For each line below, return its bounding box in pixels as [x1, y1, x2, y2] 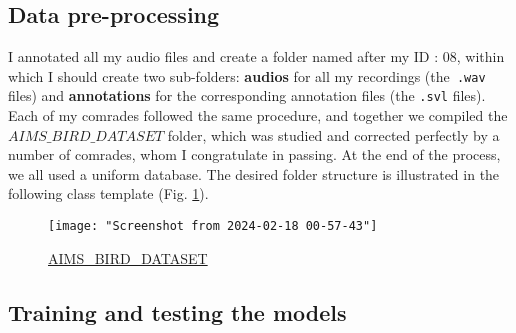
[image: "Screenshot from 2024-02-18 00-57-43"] [48, 219, 378, 234]
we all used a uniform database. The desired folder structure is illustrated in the [8, 163, 500, 184]
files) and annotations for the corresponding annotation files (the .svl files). [8, 85, 486, 106]
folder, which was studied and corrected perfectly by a [167, 124, 500, 145]
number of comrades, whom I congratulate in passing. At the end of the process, [8, 144, 501, 165]
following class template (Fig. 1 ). [8, 183, 209, 204]
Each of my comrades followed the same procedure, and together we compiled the [8, 105, 508, 126]
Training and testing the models [8, 296, 347, 327]
